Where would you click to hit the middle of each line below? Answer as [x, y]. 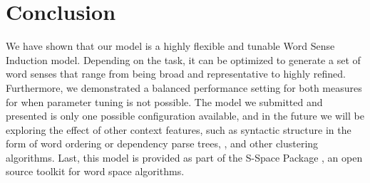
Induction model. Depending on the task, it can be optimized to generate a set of [183, 59]
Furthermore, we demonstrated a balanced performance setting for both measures [184, 87]
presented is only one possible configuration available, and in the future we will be [185, 116]
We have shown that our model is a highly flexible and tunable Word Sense [170, 46]
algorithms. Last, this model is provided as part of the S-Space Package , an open [184, 157]
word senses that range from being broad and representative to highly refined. [176, 74]
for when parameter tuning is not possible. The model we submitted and [164, 101]
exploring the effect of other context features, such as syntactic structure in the [179, 129]
